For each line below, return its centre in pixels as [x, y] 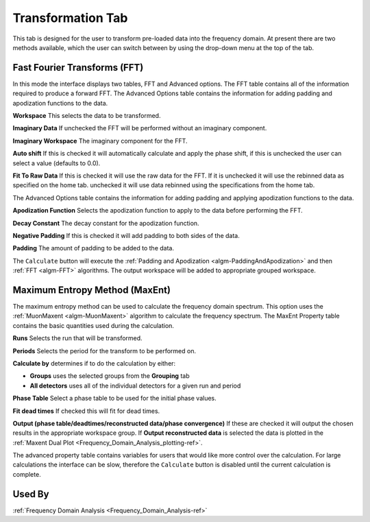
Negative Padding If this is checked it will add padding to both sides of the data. [126, 235]
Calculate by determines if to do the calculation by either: [94, 363]
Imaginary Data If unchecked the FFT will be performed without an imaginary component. [140, 128]
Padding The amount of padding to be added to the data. [94, 248]
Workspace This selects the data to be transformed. [87, 116]
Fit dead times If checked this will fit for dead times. [86, 411]
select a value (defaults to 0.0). [57, 163]
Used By [31, 494]
